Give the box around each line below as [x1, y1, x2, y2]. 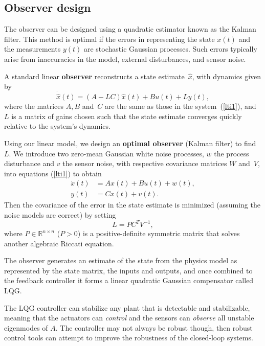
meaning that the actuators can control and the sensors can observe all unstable [4, 312, 254, 323]
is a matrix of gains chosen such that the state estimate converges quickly [11, 110, 242, 121]
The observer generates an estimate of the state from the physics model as [4, 255, 237, 266]
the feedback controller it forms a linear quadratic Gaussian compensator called [4, 275, 254, 286]
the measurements [4, 43, 61, 54]
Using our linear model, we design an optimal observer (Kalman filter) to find [4, 137, 256, 148]
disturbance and [4, 158, 55, 169]
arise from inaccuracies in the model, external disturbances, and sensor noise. [4, 53, 246, 64]
